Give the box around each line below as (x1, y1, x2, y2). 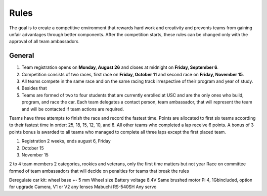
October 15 (21, 145, 44, 151)
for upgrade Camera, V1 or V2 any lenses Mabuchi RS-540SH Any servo (9, 184, 157, 190)
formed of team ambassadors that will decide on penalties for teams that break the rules (9, 168, 189, 174)
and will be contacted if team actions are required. (21, 106, 124, 112)
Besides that (21, 85, 47, 91)
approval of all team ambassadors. (9, 39, 80, 45)
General (9, 51, 35, 60)
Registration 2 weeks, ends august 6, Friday (21, 138, 111, 144)
